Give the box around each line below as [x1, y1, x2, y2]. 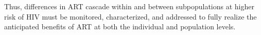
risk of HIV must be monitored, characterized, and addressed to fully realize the [4, 11, 257, 22]
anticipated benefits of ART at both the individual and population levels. [4, 21, 236, 32]
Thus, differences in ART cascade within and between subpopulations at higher [4, 1, 254, 11]
